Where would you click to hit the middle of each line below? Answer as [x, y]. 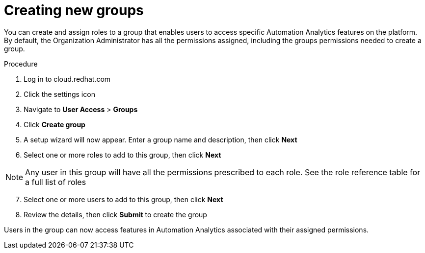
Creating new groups [74, 10]
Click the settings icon [59, 94]
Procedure [21, 64]
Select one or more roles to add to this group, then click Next [122, 155]
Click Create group [54, 124]
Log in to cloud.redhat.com [67, 79]
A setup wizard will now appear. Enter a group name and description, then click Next [160, 139]
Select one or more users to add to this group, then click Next [123, 199]
